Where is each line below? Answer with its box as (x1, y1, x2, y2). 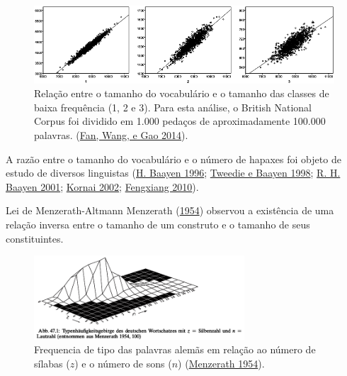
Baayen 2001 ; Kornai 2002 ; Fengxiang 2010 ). (6, 179, 199, 194)
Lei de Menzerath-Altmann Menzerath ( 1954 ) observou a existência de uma (6, 203, 334, 218)
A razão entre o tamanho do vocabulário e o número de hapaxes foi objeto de (6, 151, 341, 166)
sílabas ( (34, 355, 70, 370)
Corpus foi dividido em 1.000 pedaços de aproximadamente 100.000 (34, 114, 326, 128)
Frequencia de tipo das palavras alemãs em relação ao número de (34, 342, 316, 357)
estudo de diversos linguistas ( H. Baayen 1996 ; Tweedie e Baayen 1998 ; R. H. (6, 165, 341, 180)
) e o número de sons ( (74, 355, 172, 370)
